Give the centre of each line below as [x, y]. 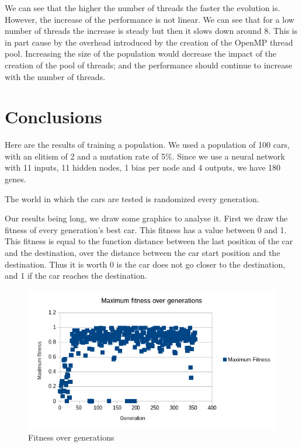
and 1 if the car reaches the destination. [76, 276]
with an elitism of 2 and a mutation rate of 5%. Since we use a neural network [145, 156]
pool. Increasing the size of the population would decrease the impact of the [141, 53]
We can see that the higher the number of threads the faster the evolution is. [143, 8]
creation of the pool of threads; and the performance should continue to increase [148, 65]
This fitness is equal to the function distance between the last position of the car [149, 241]
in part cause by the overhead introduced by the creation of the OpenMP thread [149, 42]
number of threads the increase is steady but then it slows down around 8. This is [151, 31]
